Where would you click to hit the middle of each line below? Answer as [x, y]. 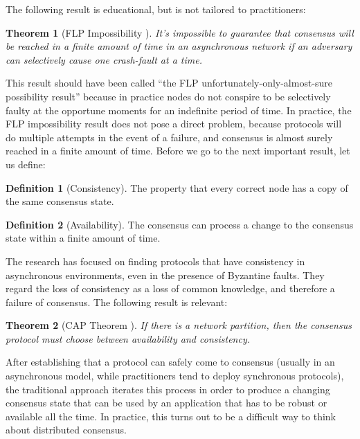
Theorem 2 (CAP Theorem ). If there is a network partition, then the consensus [179, 325]
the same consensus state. [60, 201]
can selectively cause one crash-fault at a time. [104, 59]
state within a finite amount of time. [83, 238]
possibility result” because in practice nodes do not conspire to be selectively [168, 96]
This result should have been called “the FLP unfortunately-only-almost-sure [169, 83]
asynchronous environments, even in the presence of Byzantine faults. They [165, 275]
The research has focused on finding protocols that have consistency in [155, 261]
